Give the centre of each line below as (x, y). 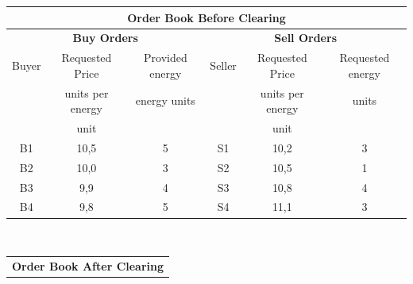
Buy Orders (105, 38)
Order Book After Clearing (88, 265)
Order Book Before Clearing (206, 17)
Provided (166, 58)
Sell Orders (305, 38)
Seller (223, 65)
